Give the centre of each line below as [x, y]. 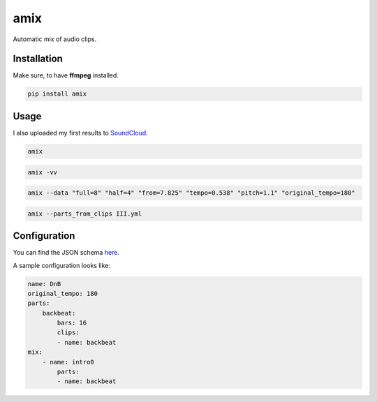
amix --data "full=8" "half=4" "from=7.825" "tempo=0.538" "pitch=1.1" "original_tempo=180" [191, 193]
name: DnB [44, 284]
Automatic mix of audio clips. [55, 39]
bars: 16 [72, 323]
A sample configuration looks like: [62, 265]
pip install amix [57, 94]
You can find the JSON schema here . [66, 253]
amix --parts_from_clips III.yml [85, 214]
